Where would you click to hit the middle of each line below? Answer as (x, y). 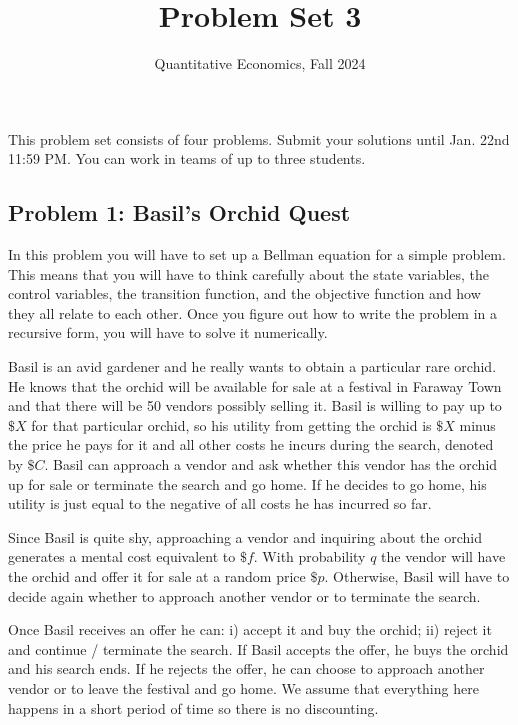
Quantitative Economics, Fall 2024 (260, 63)
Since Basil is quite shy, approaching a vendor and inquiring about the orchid (245, 536)
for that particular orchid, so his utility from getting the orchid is (231, 424)
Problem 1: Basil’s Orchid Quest (179, 212)
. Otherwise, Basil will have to (417, 576)
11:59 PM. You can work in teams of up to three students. (187, 158)
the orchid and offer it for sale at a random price (157, 576)
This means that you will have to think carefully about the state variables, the (249, 273)
